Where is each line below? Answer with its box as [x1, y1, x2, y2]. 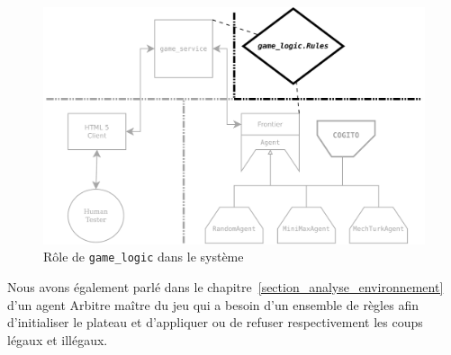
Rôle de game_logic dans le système [43, 247, 244, 266]
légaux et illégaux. [7, 330, 108, 349]
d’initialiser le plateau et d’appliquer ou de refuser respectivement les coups [7, 313, 423, 332]
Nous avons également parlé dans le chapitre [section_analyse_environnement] [7, 278, 444, 296]
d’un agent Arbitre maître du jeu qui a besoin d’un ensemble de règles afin [7, 295, 419, 314]
